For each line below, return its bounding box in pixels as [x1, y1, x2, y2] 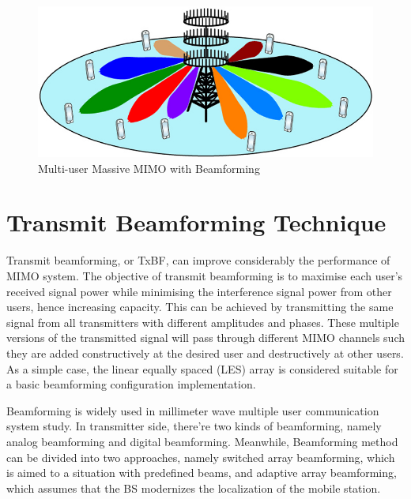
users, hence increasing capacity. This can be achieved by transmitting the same [6, 298, 394, 315]
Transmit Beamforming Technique [6, 206, 386, 238]
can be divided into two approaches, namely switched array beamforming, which [6, 448, 395, 465]
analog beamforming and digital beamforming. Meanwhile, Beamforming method [6, 433, 398, 449]
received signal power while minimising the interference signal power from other [6, 283, 392, 299]
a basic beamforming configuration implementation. [6, 376, 256, 392]
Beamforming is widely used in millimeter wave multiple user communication [6, 402, 379, 418]
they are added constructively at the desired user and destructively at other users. [6, 344, 404, 361]
